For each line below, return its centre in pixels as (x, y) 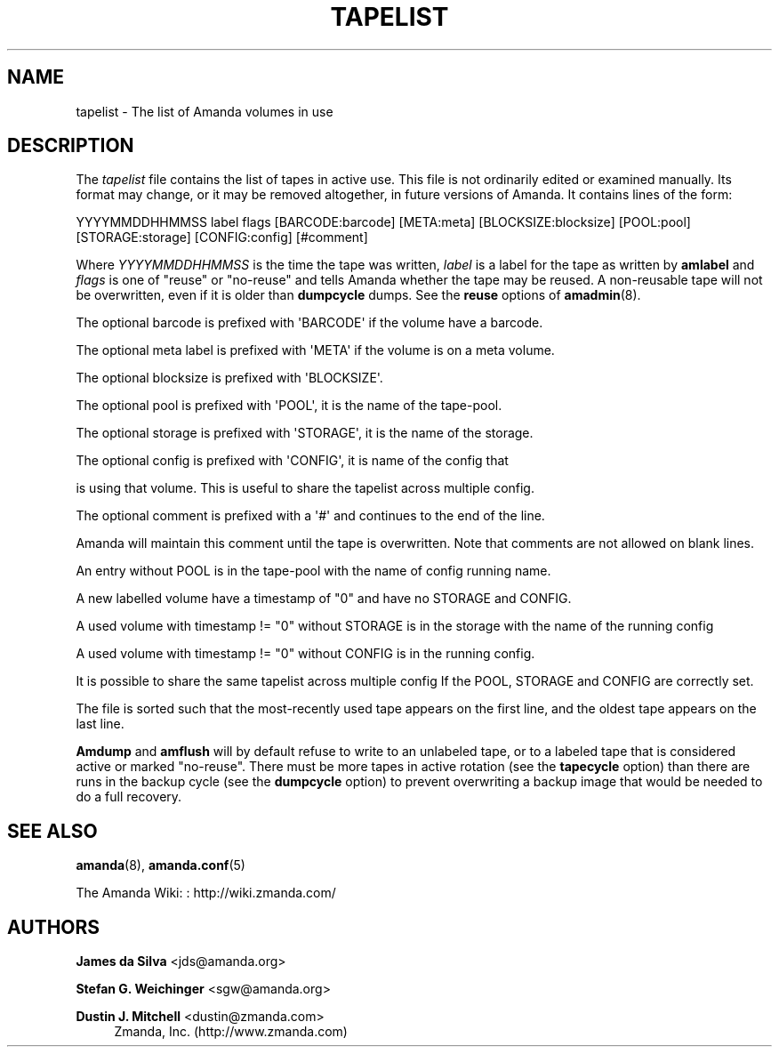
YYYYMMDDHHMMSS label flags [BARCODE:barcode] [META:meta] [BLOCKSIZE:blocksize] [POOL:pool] (383, 222)
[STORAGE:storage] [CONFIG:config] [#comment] (222, 237)
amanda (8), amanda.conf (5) (161, 865)
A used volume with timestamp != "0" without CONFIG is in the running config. (305, 654)
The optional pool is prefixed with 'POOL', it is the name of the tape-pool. (289, 406)
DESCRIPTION (71, 146)
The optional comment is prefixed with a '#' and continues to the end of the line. (310, 516)
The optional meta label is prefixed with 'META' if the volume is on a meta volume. (315, 350)
